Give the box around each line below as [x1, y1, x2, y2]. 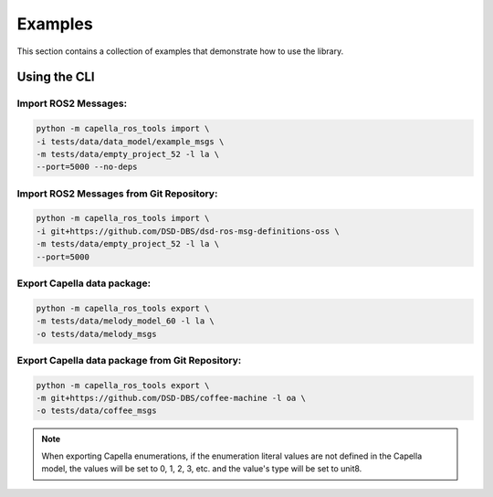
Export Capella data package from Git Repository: [16, 354, 242, 366]
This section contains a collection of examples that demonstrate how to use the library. [16, 46, 344, 57]
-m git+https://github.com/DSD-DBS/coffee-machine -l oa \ [36, 393, 306, 404]
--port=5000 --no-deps [36, 162, 138, 173]
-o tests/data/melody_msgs [36, 329, 157, 339]
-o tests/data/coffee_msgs [36, 406, 157, 416]
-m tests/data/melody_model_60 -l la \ [36, 316, 215, 326]
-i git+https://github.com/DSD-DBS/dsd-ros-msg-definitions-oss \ [36, 226, 340, 237]
